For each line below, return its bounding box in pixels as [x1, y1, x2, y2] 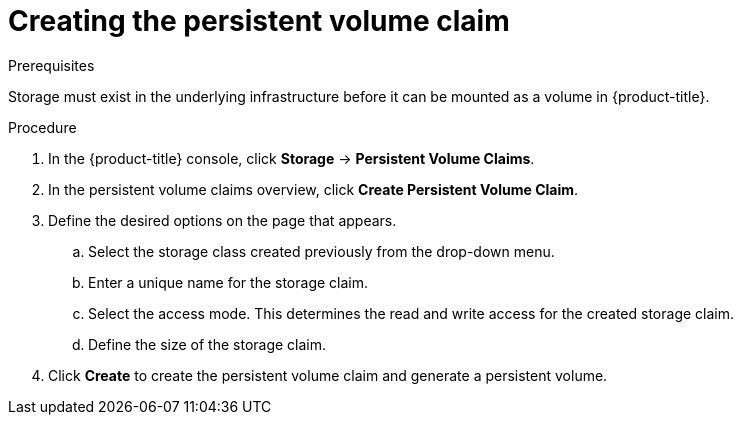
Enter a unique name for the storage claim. [88, 273, 368, 291]
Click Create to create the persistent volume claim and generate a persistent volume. [48, 366, 608, 384]
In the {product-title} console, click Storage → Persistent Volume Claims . [48, 149, 535, 167]
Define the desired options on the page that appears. [48, 211, 397, 229]
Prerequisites [8, 56, 95, 74]
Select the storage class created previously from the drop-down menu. [88, 242, 555, 260]
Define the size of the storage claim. [88, 335, 327, 353]
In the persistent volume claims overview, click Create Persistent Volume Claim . [48, 180, 579, 198]
